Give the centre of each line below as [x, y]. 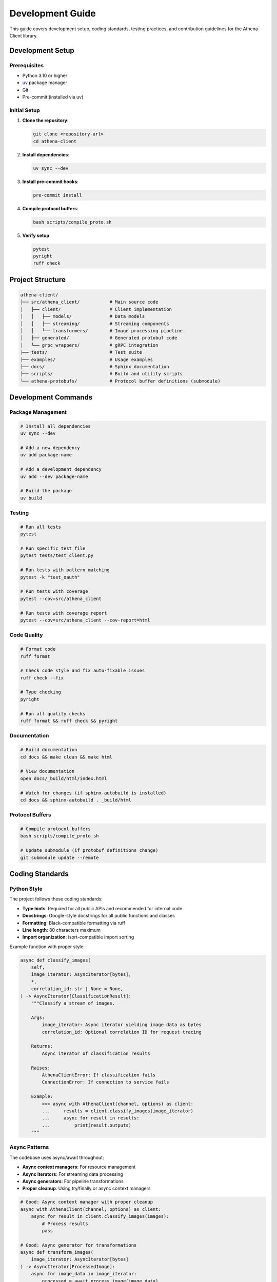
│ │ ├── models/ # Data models [83, 316]
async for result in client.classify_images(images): [100, 1216]
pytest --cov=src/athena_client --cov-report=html [85, 620]
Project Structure [38, 279]
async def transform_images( [57, 1252]
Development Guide [53, 13]
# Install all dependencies [55, 426]
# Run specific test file [53, 548]
